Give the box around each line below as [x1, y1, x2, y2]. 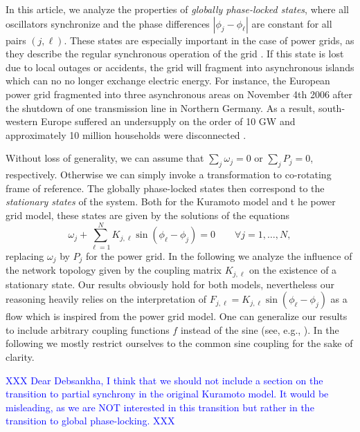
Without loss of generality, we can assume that [6, 151, 204, 165]
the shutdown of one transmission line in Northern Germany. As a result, [6, 100, 316, 115]
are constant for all [251, 16, 332, 30]
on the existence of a [249, 263, 337, 277]
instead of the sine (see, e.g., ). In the [180, 322, 339, 337]
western [6, 114, 38, 129]
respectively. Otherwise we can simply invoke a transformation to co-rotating [6, 167, 332, 182]
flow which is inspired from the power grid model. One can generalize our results [6, 309, 348, 323]
